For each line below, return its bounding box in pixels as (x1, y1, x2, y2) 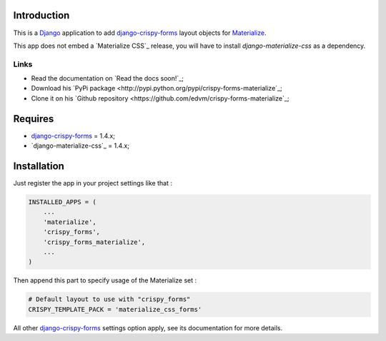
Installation (13, 160, 64, 172)
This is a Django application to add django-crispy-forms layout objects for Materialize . (13, 29, 267, 37)
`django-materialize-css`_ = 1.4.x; (31, 141, 130, 150)
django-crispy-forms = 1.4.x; (31, 131, 116, 140)
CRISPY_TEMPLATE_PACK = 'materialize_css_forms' (28, 305, 202, 313)
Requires (13, 113, 54, 125)
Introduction (13, 9, 70, 21)
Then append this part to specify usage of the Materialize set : (13, 276, 197, 285)
